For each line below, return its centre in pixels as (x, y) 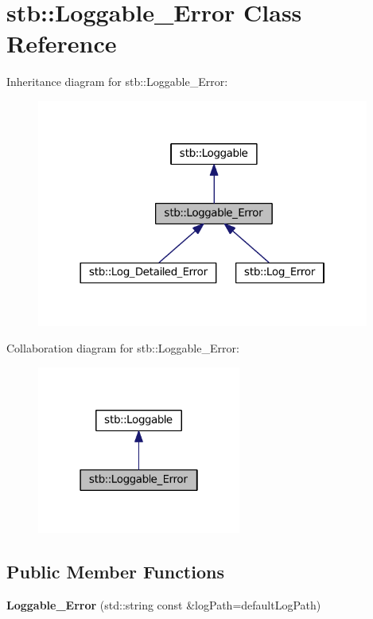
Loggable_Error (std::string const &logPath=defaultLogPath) (164, 604)
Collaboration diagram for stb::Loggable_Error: (123, 348)
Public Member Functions (115, 571)
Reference (62, 43)
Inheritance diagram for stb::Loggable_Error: (117, 82)
